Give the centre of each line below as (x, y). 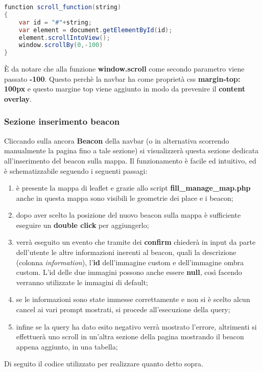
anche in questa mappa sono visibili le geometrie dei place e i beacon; (125, 197)
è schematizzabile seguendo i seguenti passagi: (76, 170)
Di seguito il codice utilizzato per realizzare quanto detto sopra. (104, 364)
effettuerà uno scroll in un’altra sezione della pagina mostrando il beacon (130, 336)
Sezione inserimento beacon (62, 121)
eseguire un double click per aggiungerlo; (82, 225)
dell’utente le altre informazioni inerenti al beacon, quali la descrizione (126, 252)
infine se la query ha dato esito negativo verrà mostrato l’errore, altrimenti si (136, 326)
